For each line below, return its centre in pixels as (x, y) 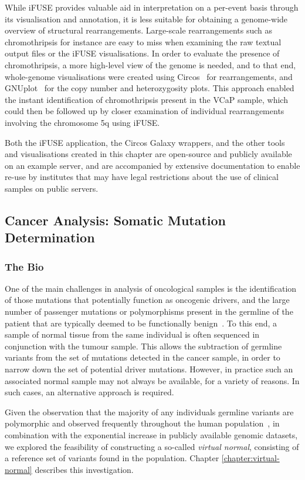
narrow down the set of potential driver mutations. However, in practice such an (149, 369)
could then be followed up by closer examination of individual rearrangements (145, 111)
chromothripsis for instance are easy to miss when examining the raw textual (143, 41)
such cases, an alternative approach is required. (89, 392)
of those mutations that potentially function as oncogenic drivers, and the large (147, 300)
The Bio (24, 266)
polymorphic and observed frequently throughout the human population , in (142, 423)
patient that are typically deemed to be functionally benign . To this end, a (141, 323)
